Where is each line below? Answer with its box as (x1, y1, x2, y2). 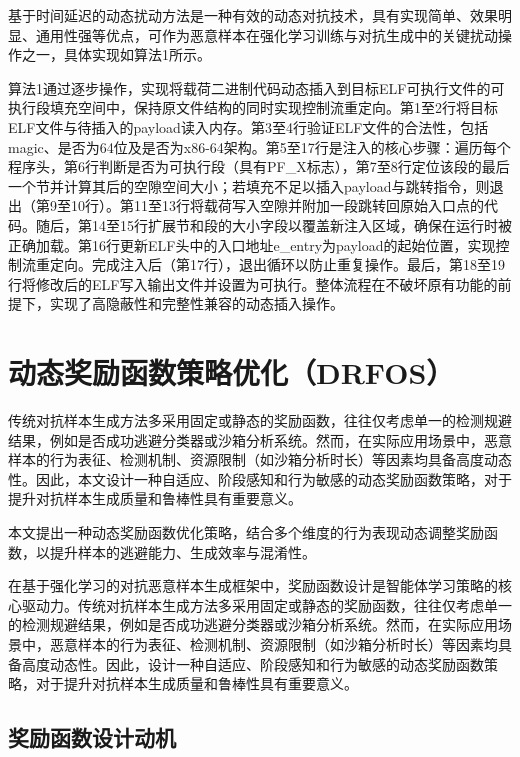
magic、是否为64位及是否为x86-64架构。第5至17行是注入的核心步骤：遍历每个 (8, 136, 511, 157)
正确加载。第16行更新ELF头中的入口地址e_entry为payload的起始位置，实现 (8, 234, 496, 255)
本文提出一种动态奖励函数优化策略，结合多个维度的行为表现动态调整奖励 (8, 522, 484, 542)
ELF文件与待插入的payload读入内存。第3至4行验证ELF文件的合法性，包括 (8, 116, 489, 137)
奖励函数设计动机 (8, 722, 176, 753)
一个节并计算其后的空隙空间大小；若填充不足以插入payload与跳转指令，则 (8, 175, 490, 196)
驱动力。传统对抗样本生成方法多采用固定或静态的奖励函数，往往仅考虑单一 (21, 594, 512, 615)
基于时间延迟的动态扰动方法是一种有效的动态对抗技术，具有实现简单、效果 (8, 5, 498, 25)
